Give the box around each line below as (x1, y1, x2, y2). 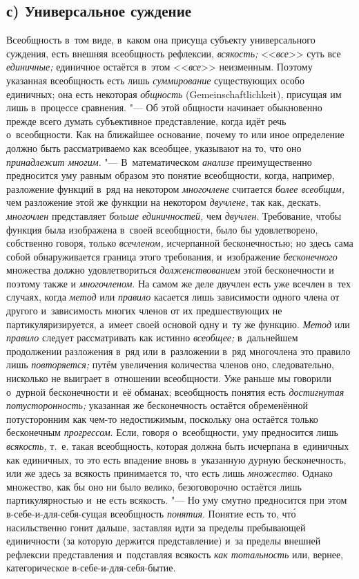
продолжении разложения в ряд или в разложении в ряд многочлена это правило (6, 343, 351, 358)
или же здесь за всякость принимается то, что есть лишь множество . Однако (6, 466, 333, 480)
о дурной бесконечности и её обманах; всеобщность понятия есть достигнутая (6, 384, 345, 399)
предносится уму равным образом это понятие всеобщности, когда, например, (6, 168, 335, 182)
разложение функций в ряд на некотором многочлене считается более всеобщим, (6, 181, 345, 196)
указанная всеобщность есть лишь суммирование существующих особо (6, 73, 304, 87)
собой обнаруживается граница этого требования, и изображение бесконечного (6, 249, 338, 263)
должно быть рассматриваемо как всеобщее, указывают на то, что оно (6, 140, 302, 155)
